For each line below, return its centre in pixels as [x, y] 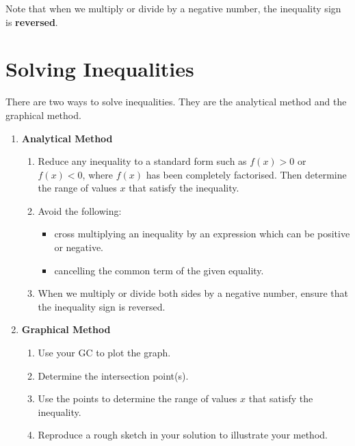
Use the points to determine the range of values [137, 398]
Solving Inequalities [100, 69]
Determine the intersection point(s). [113, 375]
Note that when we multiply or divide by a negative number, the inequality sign [173, 8]
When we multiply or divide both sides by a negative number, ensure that [193, 293]
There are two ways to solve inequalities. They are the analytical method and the [176, 102]
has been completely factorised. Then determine [246, 174]
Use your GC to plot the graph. [104, 353]
